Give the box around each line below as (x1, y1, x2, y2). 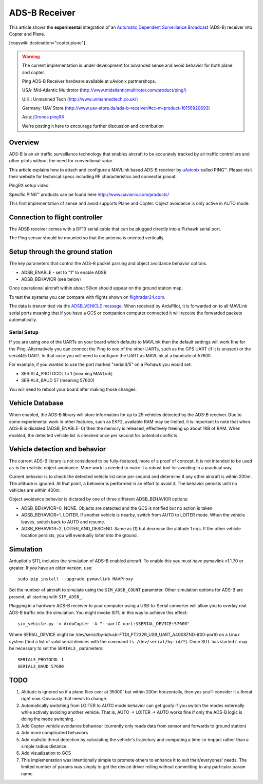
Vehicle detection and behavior (9, 445, 106, 453)
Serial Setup (9, 329, 39, 336)
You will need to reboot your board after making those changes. (9, 386, 137, 392)
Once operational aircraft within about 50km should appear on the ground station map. (9, 285, 183, 291)
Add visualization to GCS (21, 750, 71, 756)
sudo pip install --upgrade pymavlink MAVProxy (18, 576, 133, 582)
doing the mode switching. (21, 716, 75, 722)
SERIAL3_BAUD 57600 (18, 664, 64, 669)
